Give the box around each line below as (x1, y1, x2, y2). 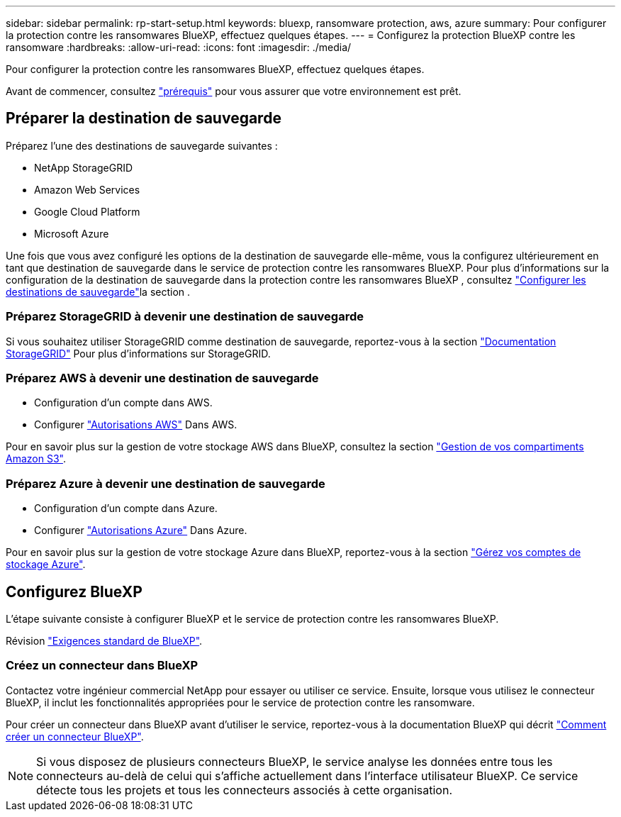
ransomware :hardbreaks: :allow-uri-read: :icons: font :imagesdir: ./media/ (6, 41, 352, 53)
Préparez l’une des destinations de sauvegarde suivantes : (6, 139, 278, 152)
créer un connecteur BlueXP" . (6, 730, 144, 743)
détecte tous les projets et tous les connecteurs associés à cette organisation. (36, 782, 452, 797)
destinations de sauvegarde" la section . (6, 285, 191, 298)
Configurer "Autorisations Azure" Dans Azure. (34, 524, 247, 537)
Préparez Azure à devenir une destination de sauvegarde (6, 476, 325, 491)
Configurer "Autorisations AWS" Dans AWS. (34, 418, 237, 431)
